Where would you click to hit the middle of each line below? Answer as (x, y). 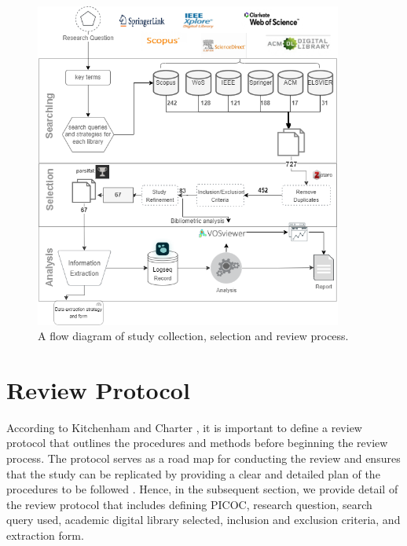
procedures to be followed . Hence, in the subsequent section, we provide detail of (202, 489)
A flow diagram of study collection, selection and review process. (193, 336)
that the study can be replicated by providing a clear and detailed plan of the (193, 473)
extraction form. (45, 535)
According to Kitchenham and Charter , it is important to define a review (184, 427)
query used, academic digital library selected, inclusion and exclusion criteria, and (203, 520)
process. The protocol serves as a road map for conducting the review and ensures (203, 458)
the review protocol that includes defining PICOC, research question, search (189, 504)
